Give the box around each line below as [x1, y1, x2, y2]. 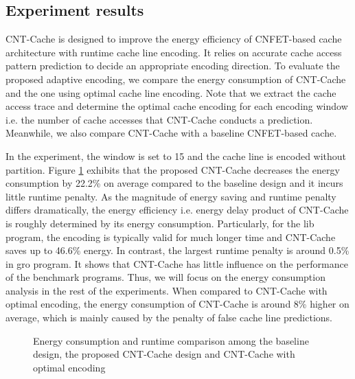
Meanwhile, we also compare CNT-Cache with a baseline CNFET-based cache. [5, 126, 337, 140]
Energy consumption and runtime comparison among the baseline [33, 333, 309, 347]
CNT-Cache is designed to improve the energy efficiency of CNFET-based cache [5, 32, 342, 46]
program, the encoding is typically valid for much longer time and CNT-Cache [5, 229, 336, 244]
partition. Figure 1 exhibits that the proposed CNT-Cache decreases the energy [5, 162, 340, 176]
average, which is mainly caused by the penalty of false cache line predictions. [5, 310, 332, 325]
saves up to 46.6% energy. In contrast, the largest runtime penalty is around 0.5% [5, 243, 350, 257]
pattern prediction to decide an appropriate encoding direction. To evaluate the [5, 58, 340, 73]
